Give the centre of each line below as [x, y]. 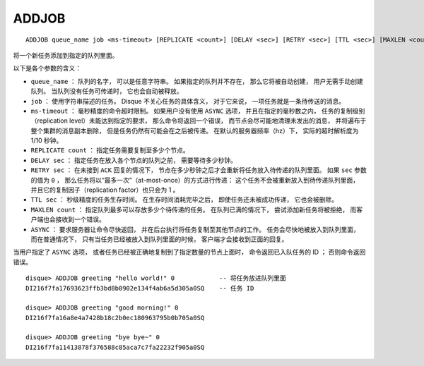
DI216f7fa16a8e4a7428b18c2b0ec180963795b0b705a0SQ [115, 318]
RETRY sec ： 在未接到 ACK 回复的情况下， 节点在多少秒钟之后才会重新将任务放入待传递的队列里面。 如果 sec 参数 [199, 170]
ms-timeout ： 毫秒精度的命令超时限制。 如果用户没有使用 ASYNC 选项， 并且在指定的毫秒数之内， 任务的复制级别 [198, 111]
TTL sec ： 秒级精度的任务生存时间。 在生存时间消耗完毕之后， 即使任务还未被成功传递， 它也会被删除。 [184, 200]
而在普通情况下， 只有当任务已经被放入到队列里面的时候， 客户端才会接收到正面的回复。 [159, 239]
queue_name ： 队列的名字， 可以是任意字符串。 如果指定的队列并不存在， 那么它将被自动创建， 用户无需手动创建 [197, 81]
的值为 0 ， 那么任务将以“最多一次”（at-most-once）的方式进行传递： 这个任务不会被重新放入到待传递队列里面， [195, 180]
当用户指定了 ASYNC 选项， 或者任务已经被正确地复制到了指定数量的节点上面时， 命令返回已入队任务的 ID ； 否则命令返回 [189, 252]
